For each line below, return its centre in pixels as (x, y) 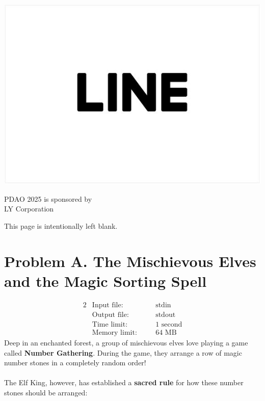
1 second (169, 325)
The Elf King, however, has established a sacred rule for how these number (124, 382)
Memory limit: (114, 333)
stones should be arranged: (46, 393)
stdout (166, 315)
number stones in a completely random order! (75, 363)
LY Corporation (29, 209)
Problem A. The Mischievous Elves (130, 261)
